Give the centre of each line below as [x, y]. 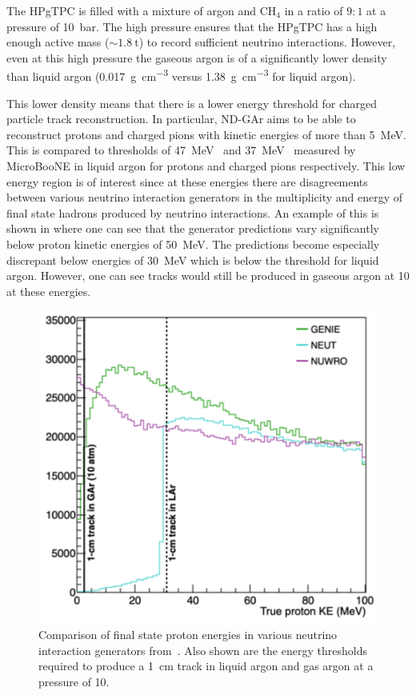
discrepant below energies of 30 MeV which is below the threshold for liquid [193, 260]
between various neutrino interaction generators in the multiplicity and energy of [205, 197]
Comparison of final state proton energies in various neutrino [188, 635]
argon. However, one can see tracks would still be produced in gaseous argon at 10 [208, 276]
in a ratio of [314, 10]
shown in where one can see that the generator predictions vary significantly [193, 228]
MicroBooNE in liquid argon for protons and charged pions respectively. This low [206, 166]
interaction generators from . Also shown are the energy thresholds [203, 650]
